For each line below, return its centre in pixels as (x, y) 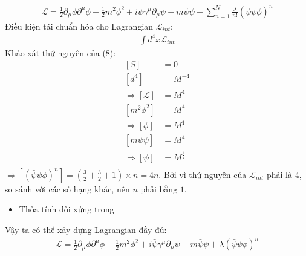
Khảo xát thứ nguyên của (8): (60, 52)
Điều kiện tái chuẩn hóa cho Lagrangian (79, 26)
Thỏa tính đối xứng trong (67, 209)
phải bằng (159, 189)
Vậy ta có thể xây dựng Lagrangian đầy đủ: (86, 230)
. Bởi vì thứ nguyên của (203, 174)
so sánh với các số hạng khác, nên (67, 189)
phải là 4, (284, 174)
